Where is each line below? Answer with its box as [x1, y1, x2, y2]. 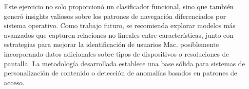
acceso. [4, 77, 25, 87]
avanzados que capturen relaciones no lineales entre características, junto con [4, 30, 234, 40]
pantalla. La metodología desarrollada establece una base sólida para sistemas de [4, 58, 245, 68]
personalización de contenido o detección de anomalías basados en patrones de [4, 68, 237, 78]
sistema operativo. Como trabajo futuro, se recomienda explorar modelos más [4, 20, 236, 30]
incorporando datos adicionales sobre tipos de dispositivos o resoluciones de [4, 48, 229, 59]
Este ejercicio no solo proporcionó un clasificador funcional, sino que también [4, 1, 234, 11]
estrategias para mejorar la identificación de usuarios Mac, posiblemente [4, 39, 219, 49]
